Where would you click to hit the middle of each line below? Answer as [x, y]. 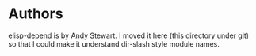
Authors [36, 14]
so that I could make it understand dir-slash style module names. [114, 43]
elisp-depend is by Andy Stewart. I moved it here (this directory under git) [129, 35]
